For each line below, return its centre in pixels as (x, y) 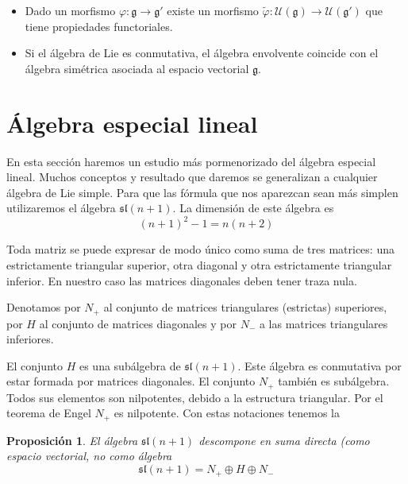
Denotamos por (44, 307)
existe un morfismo (213, 10)
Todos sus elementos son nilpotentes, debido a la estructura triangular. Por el (195, 397)
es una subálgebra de (130, 365)
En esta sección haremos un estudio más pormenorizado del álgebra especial (191, 161)
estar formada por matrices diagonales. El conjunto (131, 381)
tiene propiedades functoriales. (99, 26)
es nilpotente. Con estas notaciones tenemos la (227, 413)
